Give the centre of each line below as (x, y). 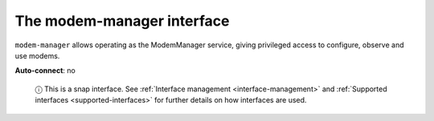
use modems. (37, 55)
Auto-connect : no (45, 71)
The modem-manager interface (122, 21)
